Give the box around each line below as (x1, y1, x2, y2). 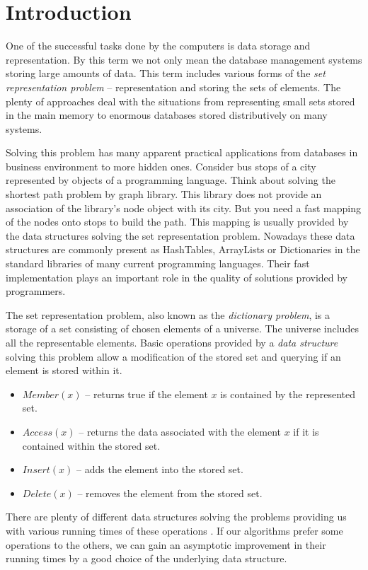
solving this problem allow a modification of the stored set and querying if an (6, 349, 341, 363)
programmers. (6, 284, 66, 298)
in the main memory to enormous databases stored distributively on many (6, 107, 328, 122)
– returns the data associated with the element (79, 424, 281, 438)
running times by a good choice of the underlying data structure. (6, 551, 287, 566)
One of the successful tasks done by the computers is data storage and (6, 38, 311, 53)
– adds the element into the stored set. (76, 462, 243, 477)
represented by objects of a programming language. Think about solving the (6, 173, 335, 187)
